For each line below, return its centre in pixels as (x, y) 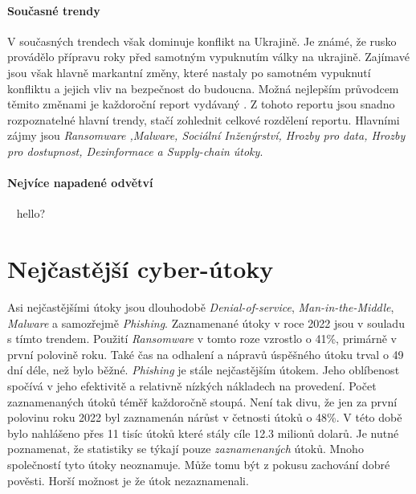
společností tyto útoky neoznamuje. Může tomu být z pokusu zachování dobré (199, 464)
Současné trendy (54, 10)
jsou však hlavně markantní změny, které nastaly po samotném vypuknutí (189, 72)
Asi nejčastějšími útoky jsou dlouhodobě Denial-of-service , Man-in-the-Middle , (201, 307)
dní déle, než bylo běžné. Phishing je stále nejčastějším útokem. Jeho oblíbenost (204, 370)
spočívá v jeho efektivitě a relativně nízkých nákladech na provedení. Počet (192, 386)
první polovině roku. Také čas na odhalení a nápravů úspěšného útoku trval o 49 (206, 354)
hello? (31, 213)
